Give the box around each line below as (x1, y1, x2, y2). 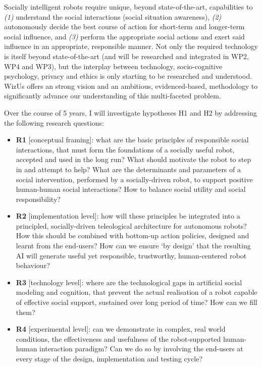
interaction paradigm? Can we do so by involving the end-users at (39, 343, 243, 354)
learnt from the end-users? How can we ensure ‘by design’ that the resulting (16, 240, 251, 251)
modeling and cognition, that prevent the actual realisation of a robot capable (16, 287, 257, 297)
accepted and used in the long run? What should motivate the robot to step (16, 154, 251, 165)
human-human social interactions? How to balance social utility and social (16, 184, 246, 194)
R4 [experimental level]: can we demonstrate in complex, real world (16, 324, 226, 334)
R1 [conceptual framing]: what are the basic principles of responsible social (16, 134, 249, 145)
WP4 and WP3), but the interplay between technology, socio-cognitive (4, 61, 223, 71)
